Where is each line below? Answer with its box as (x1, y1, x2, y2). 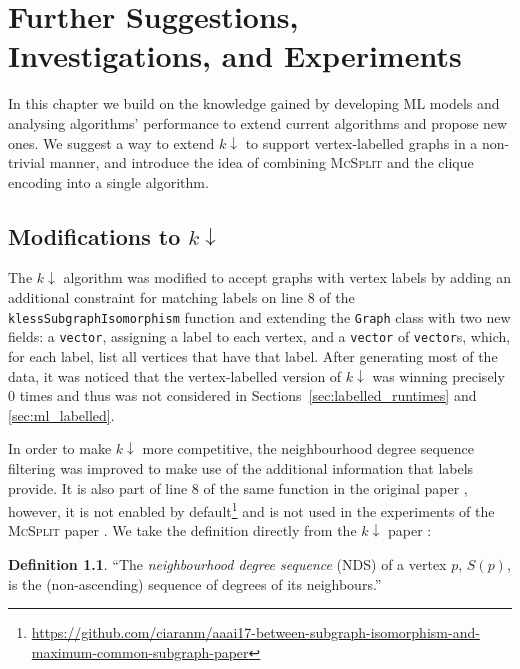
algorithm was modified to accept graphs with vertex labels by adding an (63, 267, 512, 288)
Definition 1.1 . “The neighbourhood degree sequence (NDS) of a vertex (8, 553, 447, 574)
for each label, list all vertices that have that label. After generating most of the (8, 345, 498, 366)
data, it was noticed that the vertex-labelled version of (8, 365, 342, 386)
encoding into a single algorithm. (8, 171, 209, 192)
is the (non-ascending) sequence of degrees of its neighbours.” (8, 573, 382, 594)
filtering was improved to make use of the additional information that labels (8, 457, 474, 478)
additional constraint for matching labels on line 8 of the (8, 287, 355, 308)
